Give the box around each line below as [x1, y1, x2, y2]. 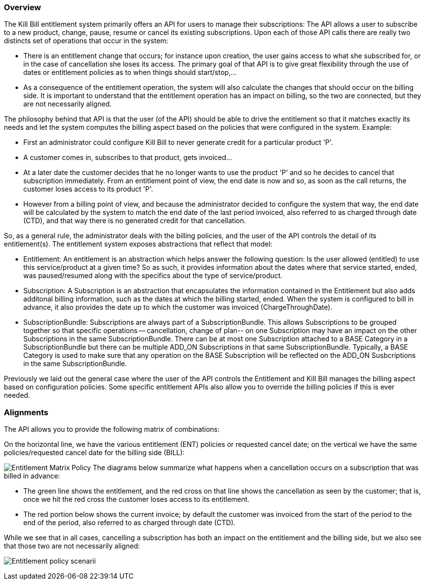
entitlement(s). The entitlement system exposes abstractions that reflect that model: [4, 240, 272, 248]
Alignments [4, 407, 49, 417]
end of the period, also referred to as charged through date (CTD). [23, 518, 236, 527]
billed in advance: [4, 472, 60, 480]
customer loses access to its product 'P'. [23, 185, 153, 194]
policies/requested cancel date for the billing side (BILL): [4, 448, 185, 457]
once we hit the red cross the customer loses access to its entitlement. [23, 495, 250, 504]
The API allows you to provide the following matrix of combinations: [4, 425, 220, 434]
